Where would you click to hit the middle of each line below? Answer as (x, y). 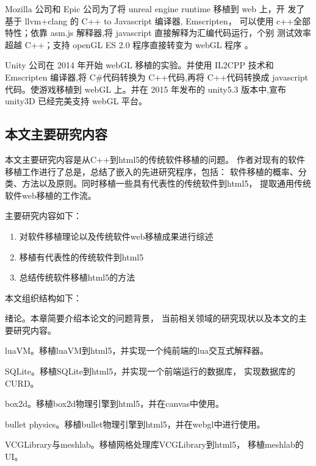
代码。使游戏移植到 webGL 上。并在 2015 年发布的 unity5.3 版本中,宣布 (146, 89)
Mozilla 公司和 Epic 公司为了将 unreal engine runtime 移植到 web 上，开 (145, 9)
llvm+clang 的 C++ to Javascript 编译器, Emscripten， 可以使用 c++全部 (168, 20)
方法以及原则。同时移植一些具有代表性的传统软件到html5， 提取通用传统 (167, 183)
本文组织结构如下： (43, 297)
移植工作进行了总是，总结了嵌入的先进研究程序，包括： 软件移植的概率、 (152, 171)
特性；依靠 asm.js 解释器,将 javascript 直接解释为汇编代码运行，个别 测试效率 (158, 33)
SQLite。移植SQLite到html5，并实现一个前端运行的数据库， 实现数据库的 (150, 371)
